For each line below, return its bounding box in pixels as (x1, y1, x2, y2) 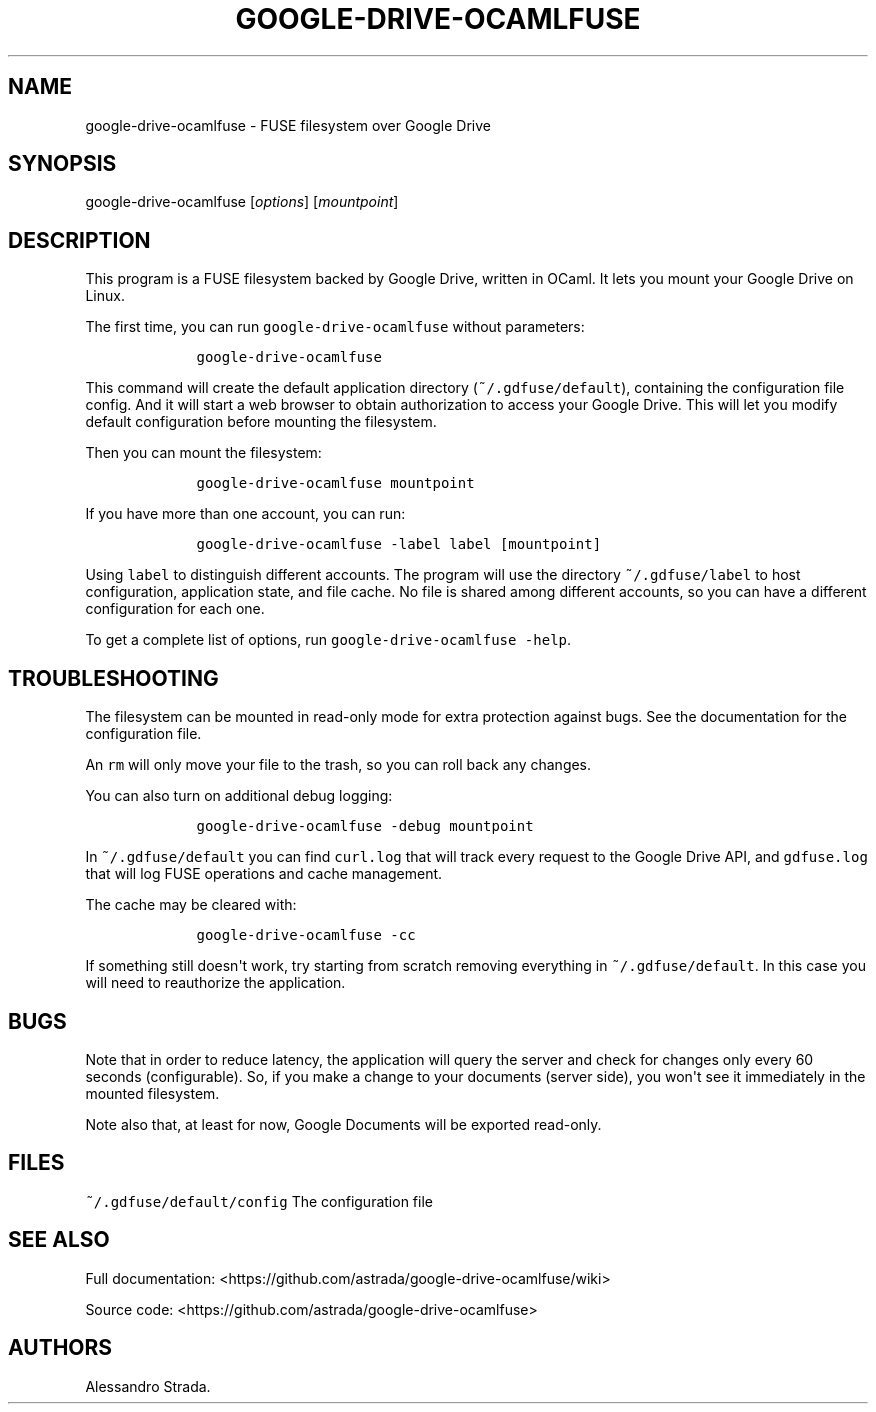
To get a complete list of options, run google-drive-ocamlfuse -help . (85, 631, 572, 649)
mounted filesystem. (85, 1084, 220, 1102)
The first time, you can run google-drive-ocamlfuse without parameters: (85, 318, 585, 336)
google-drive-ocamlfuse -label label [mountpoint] (196, 536, 602, 553)
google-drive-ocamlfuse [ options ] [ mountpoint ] (85, 193, 399, 211)
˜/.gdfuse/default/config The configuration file (85, 1192, 433, 1210)
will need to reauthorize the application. (85, 974, 346, 992)
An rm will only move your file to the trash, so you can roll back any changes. (85, 756, 592, 774)
